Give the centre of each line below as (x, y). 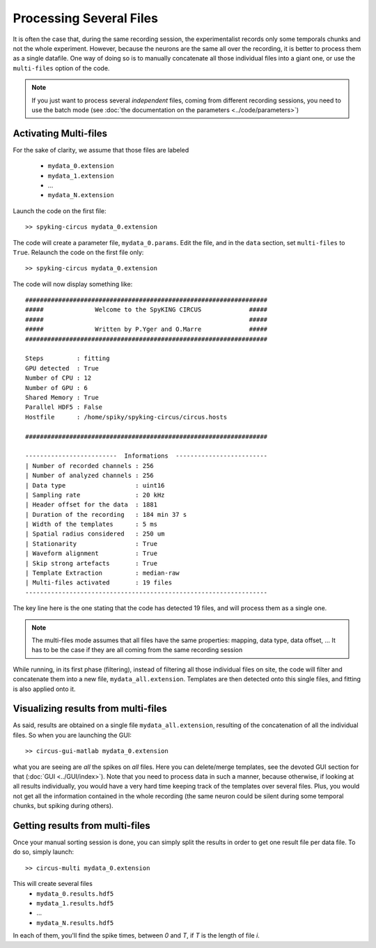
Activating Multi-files (60, 133)
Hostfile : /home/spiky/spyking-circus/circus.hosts (126, 417)
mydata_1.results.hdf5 (75, 903)
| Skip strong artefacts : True (92, 563)
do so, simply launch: (44, 852)
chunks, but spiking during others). (63, 806)
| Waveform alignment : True (92, 553)
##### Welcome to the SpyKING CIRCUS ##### (147, 310)
